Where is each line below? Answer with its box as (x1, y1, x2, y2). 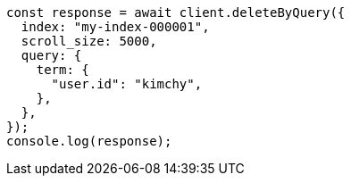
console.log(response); (6, 134, 172, 148)
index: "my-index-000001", (21, 20, 210, 34)
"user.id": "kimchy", (51, 77, 203, 91)
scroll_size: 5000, (21, 34, 157, 48)
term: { (36, 62, 89, 77)
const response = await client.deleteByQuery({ (6, 5, 346, 20)
